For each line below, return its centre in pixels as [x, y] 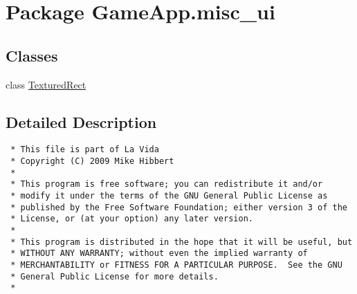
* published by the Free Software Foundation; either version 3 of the [179, 207]
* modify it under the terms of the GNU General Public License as [169, 196]
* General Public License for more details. [115, 276]
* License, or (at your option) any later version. [132, 219]
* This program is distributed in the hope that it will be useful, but [182, 242]
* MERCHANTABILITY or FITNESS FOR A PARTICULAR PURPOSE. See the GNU [176, 265]
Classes [32, 55]
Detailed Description [81, 121]
